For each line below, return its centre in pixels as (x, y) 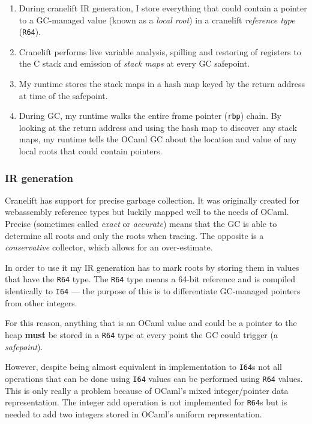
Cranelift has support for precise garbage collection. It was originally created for (152, 200)
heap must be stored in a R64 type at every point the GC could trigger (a (141, 334)
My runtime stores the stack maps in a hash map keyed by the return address (162, 84)
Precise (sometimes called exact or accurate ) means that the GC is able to (141, 224)
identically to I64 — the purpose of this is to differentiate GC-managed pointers (153, 291)
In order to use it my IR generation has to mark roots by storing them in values (152, 267)
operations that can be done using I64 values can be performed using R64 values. (154, 378)
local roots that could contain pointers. (91, 151)
